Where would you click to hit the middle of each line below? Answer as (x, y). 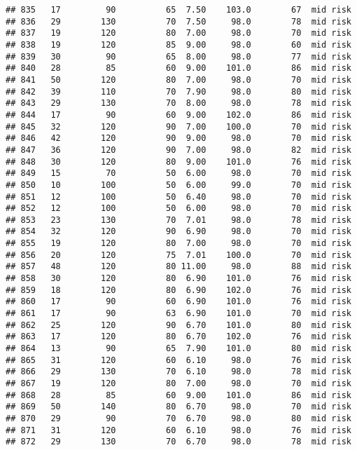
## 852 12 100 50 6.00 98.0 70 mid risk (178, 209)
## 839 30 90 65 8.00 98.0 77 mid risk (178, 56)
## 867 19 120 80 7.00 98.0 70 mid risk (178, 383)
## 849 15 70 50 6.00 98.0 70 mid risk (178, 173)
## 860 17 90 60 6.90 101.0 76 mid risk (178, 302)
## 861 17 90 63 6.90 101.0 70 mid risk (178, 314)
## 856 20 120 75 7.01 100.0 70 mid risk (178, 255)
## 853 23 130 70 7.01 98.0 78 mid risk (178, 220)
